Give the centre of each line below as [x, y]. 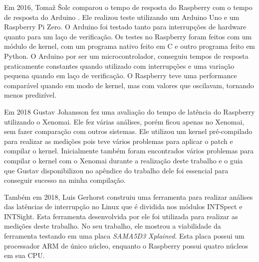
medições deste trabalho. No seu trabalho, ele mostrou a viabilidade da [113, 226]
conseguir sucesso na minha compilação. [65, 180]
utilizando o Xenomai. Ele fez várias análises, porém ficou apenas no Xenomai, [124, 121]
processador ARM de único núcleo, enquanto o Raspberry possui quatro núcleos [126, 245]
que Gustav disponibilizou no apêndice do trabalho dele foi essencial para [116, 170]
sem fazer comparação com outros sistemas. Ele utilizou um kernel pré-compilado [128, 131]
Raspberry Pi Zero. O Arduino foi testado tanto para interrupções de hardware [125, 27]
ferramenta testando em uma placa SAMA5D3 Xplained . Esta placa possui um [124, 236]
